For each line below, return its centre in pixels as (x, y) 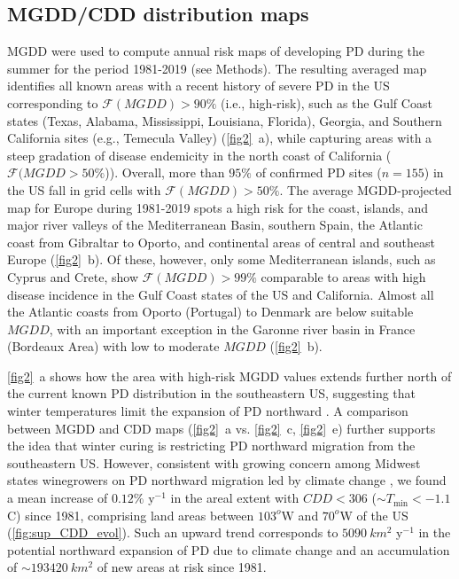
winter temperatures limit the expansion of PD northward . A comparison (208, 411)
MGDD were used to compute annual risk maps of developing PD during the (216, 51)
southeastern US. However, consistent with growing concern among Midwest (214, 462)
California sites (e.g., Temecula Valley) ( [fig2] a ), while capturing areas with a (220, 138)
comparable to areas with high (343, 276)
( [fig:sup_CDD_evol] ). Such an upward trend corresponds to (173, 532)
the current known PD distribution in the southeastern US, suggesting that (212, 393)
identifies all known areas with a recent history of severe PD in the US (198, 86)
